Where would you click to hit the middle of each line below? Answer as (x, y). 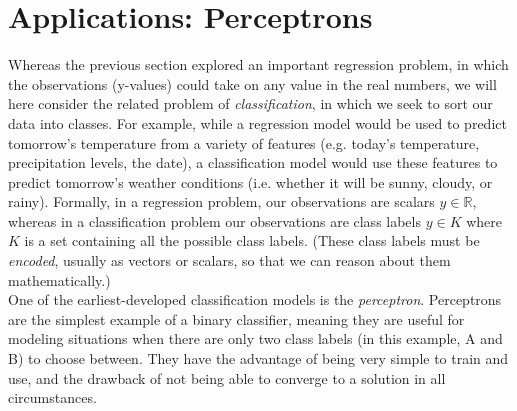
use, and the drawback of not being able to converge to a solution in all (227, 377)
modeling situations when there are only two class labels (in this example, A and (255, 338)
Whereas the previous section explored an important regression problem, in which (258, 64)
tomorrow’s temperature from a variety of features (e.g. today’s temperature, (244, 142)
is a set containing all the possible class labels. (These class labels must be (252, 240)
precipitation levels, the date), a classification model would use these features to (253, 162)
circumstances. (52, 397)
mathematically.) (59, 279)
